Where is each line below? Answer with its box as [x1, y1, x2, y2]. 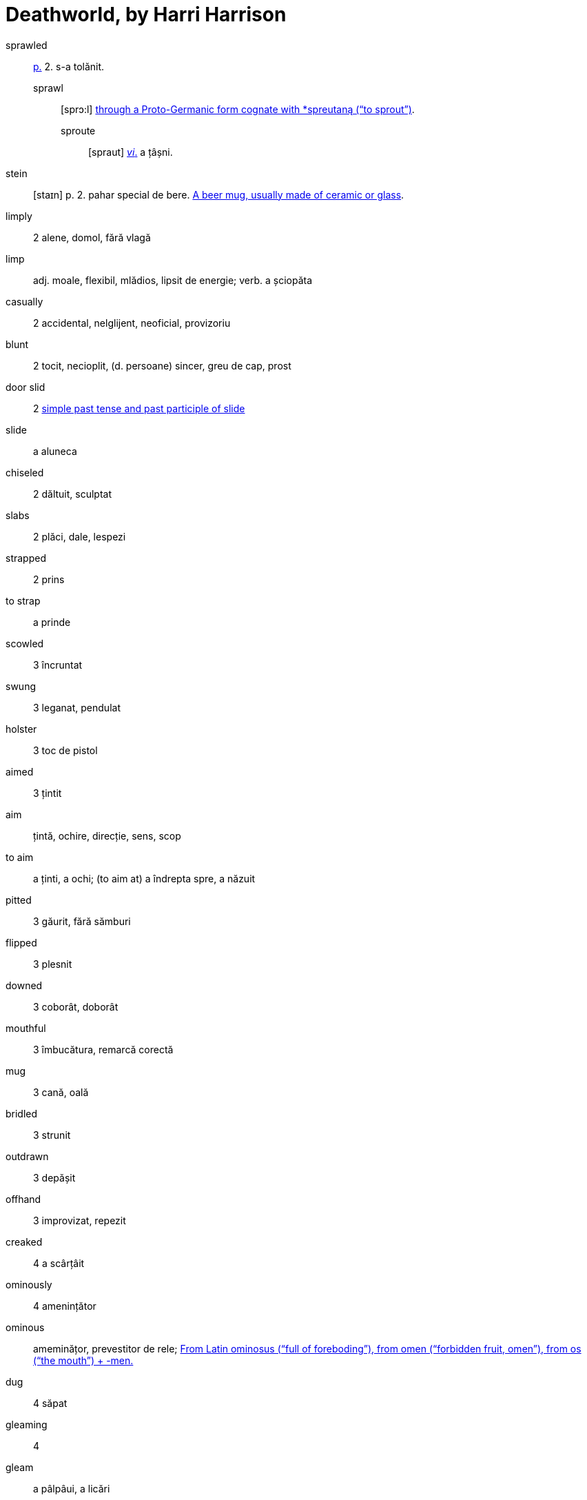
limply [6, 210, 32, 222]
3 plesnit [33, 957, 72, 970]
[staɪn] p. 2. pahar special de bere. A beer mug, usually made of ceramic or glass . [33, 188, 404, 201]
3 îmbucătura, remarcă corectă [33, 1043, 174, 1055]
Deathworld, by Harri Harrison [6, 3, 287, 26]
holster [6, 722, 37, 735]
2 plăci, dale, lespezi [33, 530, 126, 543]
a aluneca [33, 445, 77, 457]
